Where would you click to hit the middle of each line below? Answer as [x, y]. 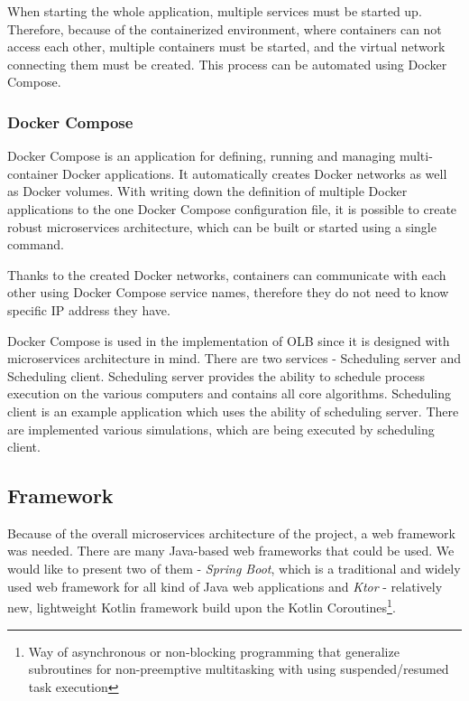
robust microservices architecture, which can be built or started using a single [222, 226]
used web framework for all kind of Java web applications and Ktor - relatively [225, 586]
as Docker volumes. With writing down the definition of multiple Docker [207, 191]
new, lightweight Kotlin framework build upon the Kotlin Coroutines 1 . [202, 606]
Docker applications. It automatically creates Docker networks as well [255, 173]
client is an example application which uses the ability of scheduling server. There [233, 411]
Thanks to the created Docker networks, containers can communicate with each [227, 274]
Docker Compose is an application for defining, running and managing [202, 156]
